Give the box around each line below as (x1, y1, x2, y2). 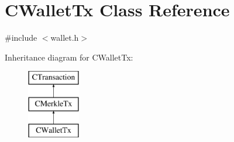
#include (5, 31, 37, 44)
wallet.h (50, 31, 79, 44)
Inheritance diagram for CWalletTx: (5, 51, 133, 63)
